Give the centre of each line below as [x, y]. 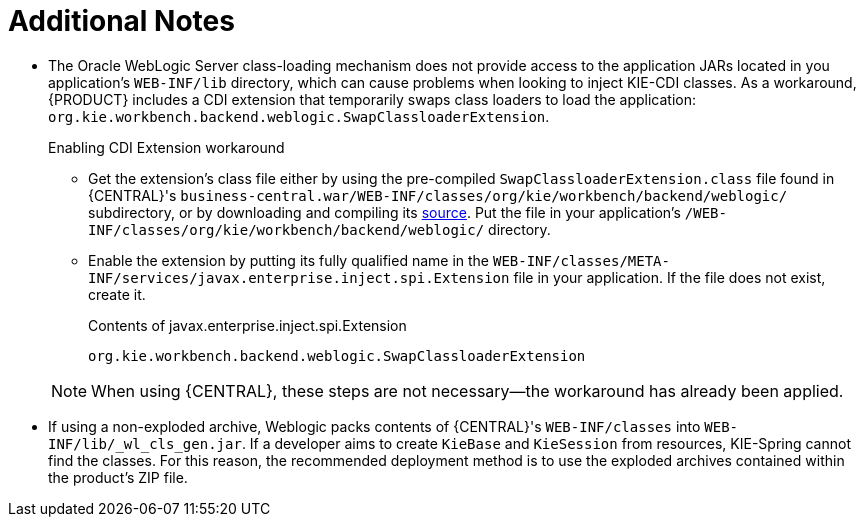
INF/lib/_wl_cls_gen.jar [145, 443]
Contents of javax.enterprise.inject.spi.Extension [247, 325]
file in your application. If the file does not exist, [669, 277]
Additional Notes [121, 21]
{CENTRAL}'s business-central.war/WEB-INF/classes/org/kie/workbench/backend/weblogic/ [438, 195]
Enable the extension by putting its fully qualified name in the [289, 260]
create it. [117, 294]
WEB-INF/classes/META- [581, 260]
